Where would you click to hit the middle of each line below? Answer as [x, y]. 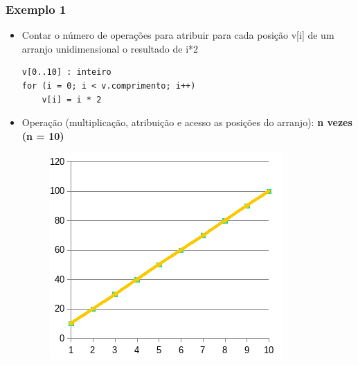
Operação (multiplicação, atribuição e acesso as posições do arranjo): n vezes [187, 122]
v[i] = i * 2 [72, 99]
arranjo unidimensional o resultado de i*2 [110, 48]
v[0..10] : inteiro [66, 72]
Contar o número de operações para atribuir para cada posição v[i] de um [178, 35]
